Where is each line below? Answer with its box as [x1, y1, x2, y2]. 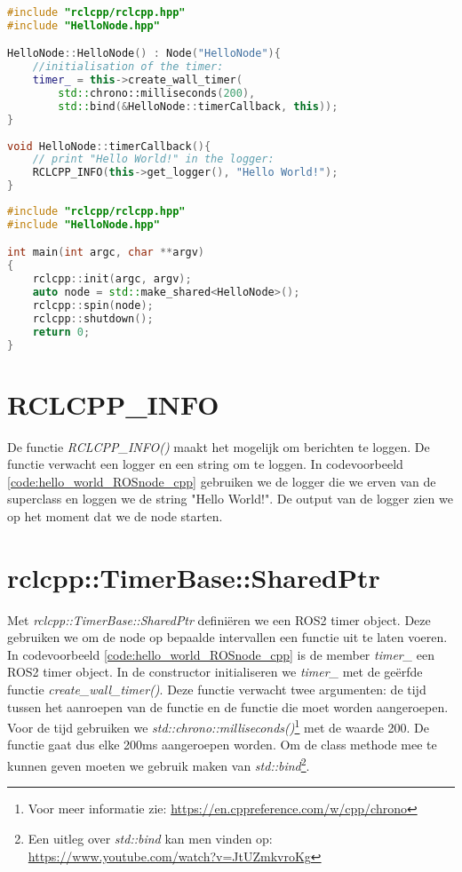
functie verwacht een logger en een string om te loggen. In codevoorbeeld [7, 455, 403, 473]
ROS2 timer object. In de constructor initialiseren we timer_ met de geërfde [7, 662, 423, 681]
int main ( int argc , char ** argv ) [7, 246, 205, 259]
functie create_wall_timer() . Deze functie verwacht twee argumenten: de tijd [7, 680, 426, 699]
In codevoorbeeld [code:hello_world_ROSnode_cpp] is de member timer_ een [7, 645, 435, 663]
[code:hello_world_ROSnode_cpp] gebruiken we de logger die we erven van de [7, 472, 436, 490]
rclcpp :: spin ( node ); [32, 298, 154, 312]
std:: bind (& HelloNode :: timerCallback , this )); [58, 99, 339, 113]
